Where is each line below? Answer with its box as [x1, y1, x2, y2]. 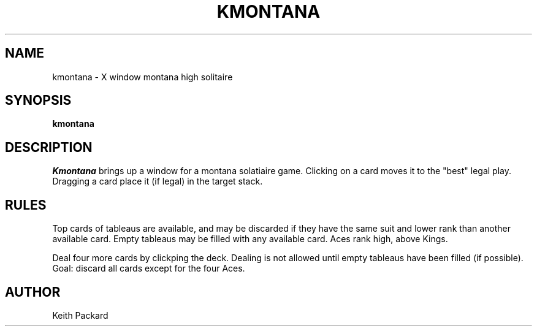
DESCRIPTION [5, 139, 93, 155]
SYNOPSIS [5, 93, 72, 108]
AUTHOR [5, 284, 61, 300]
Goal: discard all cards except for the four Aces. [52, 263, 245, 274]
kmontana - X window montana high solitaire [52, 71, 233, 82]
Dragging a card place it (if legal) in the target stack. [52, 176, 263, 187]
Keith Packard [52, 310, 109, 321]
